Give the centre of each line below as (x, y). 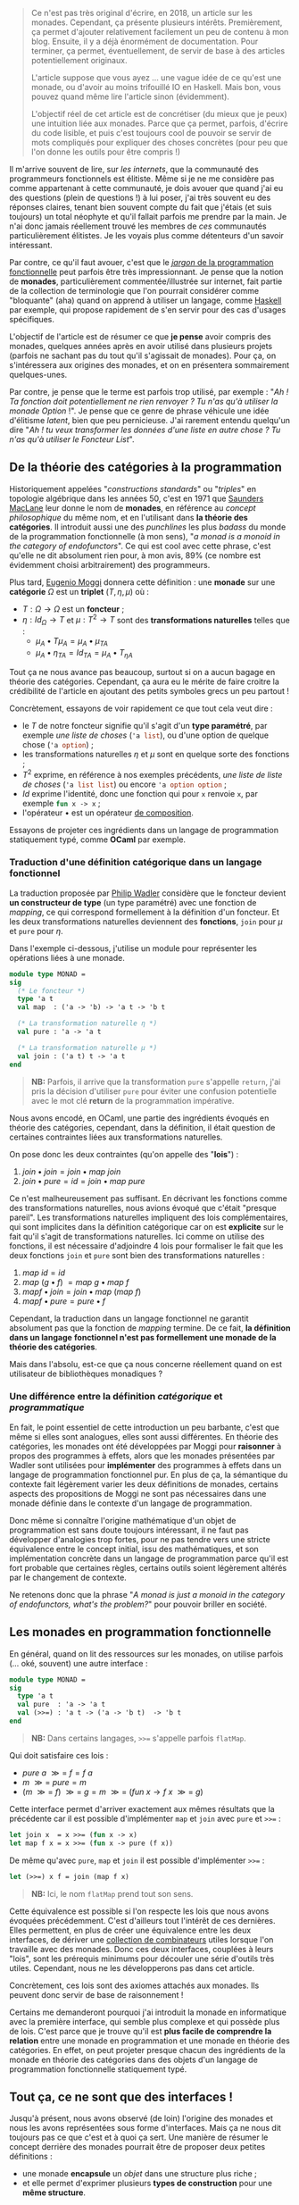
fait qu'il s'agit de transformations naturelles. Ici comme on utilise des (137, 1236)
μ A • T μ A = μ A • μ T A (72, 642)
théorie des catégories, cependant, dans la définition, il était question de (142, 1127)
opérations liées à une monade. (67, 957)
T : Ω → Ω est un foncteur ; (73, 609)
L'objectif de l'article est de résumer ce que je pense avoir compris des (140, 337)
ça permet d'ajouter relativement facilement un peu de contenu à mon (160, 32)
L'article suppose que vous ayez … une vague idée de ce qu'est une (156, 78)
